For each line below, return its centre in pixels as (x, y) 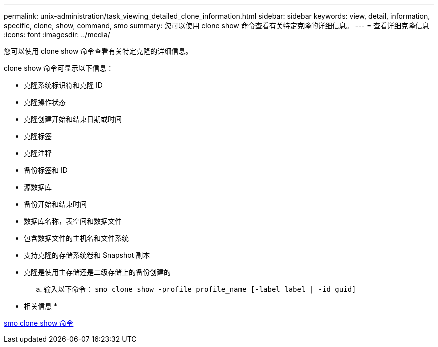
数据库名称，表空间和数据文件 (73, 221)
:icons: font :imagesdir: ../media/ (57, 35)
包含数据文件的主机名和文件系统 (76, 238)
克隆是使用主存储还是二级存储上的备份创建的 (97, 272)
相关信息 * (41, 306)
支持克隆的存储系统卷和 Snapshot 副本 (87, 255)
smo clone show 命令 (39, 323)
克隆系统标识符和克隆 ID (63, 85)
